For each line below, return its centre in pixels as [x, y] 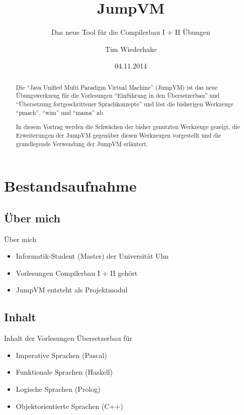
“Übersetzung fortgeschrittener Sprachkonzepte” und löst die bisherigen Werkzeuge [125, 104]
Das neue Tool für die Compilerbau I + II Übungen [131, 32]
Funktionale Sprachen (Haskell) [64, 372]
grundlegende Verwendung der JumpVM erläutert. [82, 143]
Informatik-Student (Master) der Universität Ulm [92, 256]
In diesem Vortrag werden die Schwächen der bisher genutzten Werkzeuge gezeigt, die [128, 127]
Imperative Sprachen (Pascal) [61, 355]
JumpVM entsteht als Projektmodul [72, 290]
